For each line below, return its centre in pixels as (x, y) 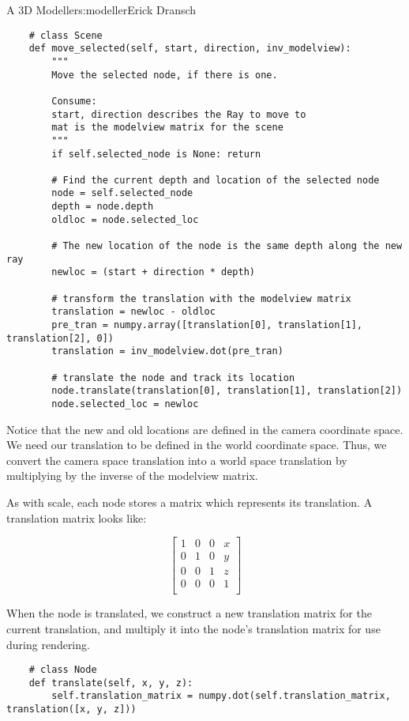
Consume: (74, 101)
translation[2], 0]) (60, 338)
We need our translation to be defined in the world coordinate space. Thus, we (197, 445)
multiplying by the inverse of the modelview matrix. (132, 476)
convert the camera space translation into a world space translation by (177, 460)
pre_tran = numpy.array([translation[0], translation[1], (207, 325)
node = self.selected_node (122, 193)
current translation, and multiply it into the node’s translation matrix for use (193, 628)
